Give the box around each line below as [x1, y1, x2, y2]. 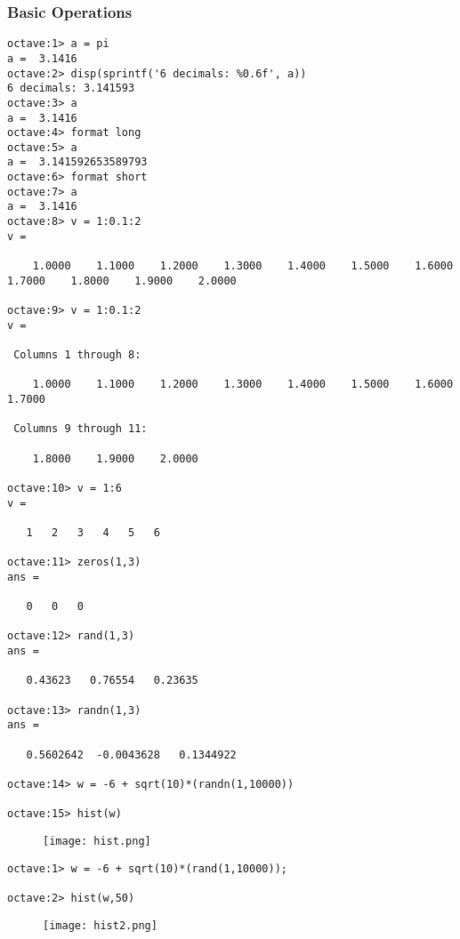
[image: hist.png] [43, 835, 151, 847]
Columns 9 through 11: [13, 422, 148, 436]
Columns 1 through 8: [13, 349, 141, 361]
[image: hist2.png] [43, 919, 157, 932]
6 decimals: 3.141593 [7, 82, 135, 95]
